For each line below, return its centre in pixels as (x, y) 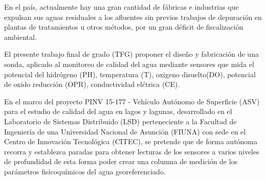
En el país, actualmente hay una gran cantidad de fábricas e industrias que (121, 7)
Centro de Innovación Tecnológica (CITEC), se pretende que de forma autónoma (131, 141)
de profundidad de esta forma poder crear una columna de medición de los (121, 161)
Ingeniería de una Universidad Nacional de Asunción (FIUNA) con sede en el (125, 131)
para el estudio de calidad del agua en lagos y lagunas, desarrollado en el (118, 111)
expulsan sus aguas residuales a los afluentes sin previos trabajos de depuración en (133, 17)
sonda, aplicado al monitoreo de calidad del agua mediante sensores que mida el (129, 64)
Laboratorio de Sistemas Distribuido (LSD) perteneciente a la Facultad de (120, 121)
